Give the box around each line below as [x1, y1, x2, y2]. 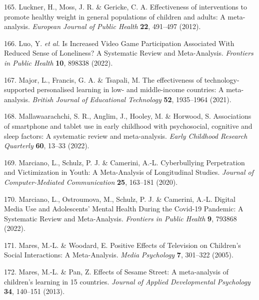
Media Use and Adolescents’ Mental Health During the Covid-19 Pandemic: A [4, 203, 243, 214]
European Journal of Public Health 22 [32, 21, 148, 32]
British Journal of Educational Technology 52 [32, 94, 172, 104]
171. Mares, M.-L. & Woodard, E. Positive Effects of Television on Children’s [4, 239, 241, 250]
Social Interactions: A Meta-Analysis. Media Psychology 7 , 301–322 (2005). [4, 249, 233, 260]
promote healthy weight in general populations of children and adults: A [4, 11, 225, 22]
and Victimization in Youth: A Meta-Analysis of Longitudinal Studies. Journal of [4, 167, 254, 177]
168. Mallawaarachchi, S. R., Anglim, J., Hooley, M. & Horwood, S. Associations [4, 111, 251, 121]
